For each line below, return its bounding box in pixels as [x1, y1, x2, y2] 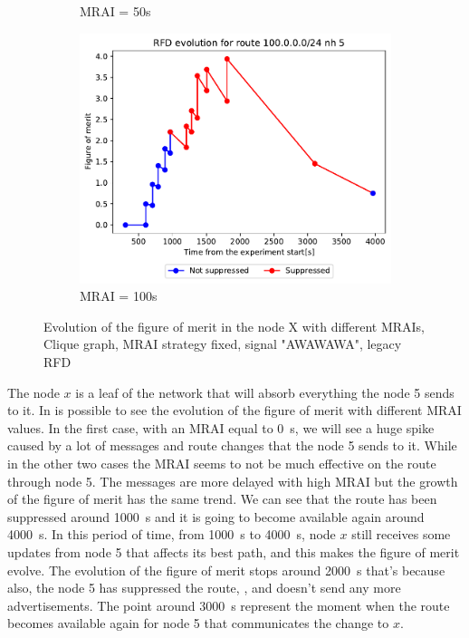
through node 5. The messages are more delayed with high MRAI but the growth [7, 471, 458, 490]
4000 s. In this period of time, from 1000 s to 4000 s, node [7, 525, 336, 544]
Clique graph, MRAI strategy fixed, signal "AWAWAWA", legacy [43, 334, 402, 353]
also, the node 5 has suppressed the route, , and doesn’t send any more [7, 578, 401, 597]
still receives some [351, 525, 451, 544]
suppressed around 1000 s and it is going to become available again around [7, 507, 425, 526]
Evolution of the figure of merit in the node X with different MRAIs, [43, 316, 425, 335]
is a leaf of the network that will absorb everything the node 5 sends [75, 382, 455, 401]
